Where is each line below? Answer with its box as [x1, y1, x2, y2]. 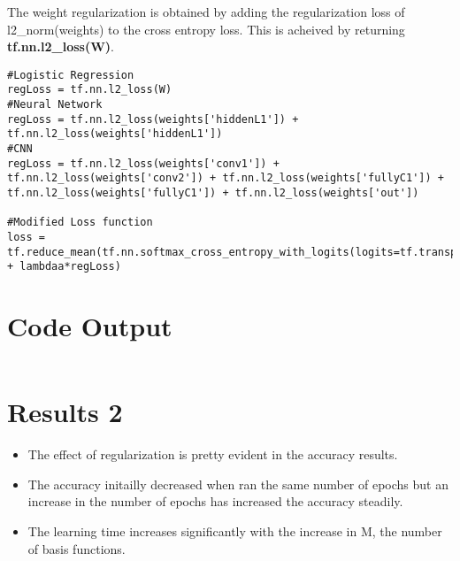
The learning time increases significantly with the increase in [27, 522, 357, 540]
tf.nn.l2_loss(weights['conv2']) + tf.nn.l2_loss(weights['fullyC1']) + [7, 172, 444, 185]
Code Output [7, 308, 172, 344]
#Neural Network [7, 98, 103, 111]
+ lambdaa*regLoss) [7, 260, 121, 273]
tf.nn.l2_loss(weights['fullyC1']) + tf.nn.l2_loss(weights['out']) [7, 187, 419, 200]
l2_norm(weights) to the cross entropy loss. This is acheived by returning [7, 19, 405, 38]
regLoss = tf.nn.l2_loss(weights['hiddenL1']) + [7, 112, 299, 126]
